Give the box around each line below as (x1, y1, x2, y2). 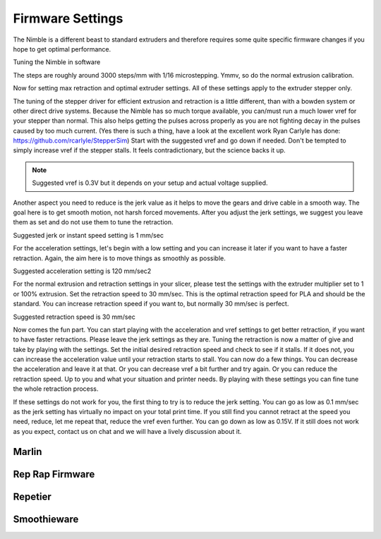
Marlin (13, 445, 42, 458)
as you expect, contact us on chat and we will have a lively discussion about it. (13, 427, 242, 435)
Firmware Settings (13, 11, 123, 26)
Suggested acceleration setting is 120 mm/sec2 (13, 267, 152, 275)
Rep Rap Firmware (13, 468, 95, 480)
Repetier (13, 490, 52, 502)
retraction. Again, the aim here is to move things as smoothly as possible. (13, 254, 226, 262)
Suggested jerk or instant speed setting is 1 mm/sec (13, 231, 164, 239)
